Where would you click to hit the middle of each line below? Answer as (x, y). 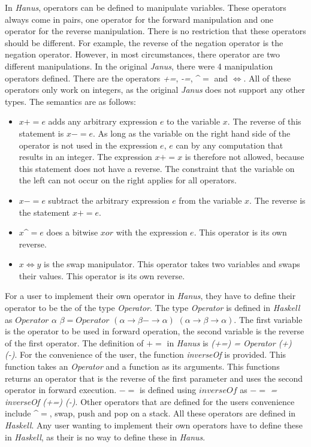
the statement (44, 212)
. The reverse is (277, 200)
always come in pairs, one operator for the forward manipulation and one (139, 19)
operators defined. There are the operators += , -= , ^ (103, 78)
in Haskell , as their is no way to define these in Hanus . (105, 437)
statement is (41, 133)
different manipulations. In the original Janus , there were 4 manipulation (139, 66)
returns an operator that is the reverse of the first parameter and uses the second (154, 378)
